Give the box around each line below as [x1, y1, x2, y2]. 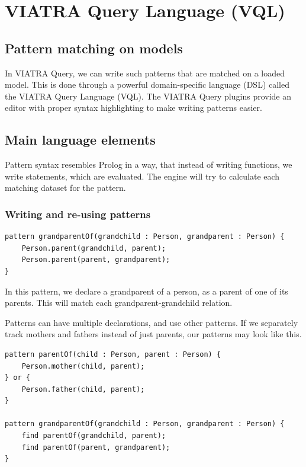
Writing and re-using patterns [5, 206, 151, 221]
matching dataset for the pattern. [5, 181, 126, 194]
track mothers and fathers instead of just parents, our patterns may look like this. [5, 328, 302, 340]
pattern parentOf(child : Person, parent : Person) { [5, 350, 221, 359]
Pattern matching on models [5, 39, 183, 57]
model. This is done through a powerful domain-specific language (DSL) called [5, 78, 289, 91]
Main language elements [5, 130, 156, 149]
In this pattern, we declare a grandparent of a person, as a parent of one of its [5, 284, 288, 297]
